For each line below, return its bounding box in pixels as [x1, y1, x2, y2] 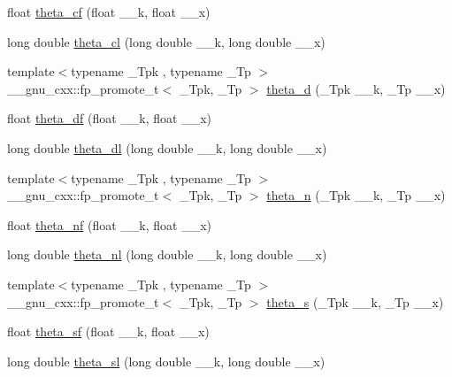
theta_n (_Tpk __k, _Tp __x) [266, 186, 446, 204]
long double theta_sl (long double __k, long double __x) [7, 351, 326, 370]
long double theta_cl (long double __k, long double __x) [7, 32, 326, 50]
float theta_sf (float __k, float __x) [7, 322, 210, 341]
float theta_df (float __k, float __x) [7, 109, 212, 127]
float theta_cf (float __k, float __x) [7, 3, 211, 20]
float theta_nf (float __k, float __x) [7, 215, 212, 234]
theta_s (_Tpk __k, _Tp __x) [266, 292, 444, 311]
